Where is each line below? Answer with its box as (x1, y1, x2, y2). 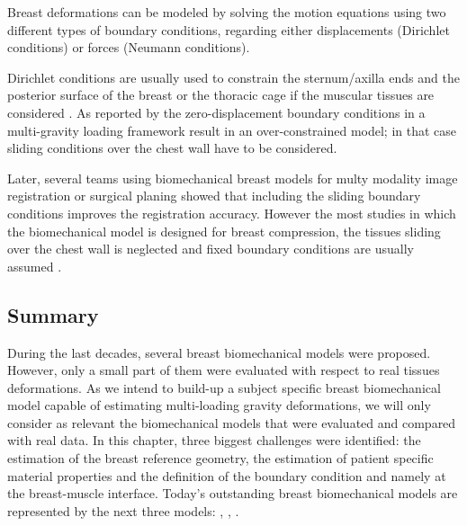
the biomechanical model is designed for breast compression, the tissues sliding (7, 221, 441, 240)
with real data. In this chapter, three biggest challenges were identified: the (7, 431, 421, 450)
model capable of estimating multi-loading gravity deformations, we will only (7, 396, 431, 415)
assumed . (7, 256, 62, 275)
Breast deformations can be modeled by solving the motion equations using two (7, 3, 446, 21)
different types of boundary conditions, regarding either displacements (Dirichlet (7, 20, 450, 39)
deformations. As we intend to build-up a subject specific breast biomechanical (7, 378, 441, 397)
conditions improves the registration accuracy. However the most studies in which (7, 203, 456, 222)
